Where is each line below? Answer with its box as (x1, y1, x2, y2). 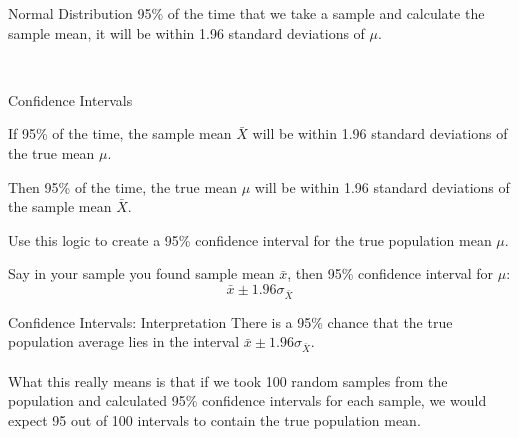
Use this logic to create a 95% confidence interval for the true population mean (8, 229, 492, 250)
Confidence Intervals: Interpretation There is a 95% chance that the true (8, 311, 453, 332)
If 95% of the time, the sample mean (8, 123, 232, 144)
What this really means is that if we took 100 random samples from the (8, 370, 448, 391)
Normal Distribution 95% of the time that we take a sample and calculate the (8, 3, 485, 23)
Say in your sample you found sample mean (8, 263, 275, 284)
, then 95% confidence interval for (287, 263, 494, 284)
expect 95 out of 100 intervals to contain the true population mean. (8, 409, 421, 430)
